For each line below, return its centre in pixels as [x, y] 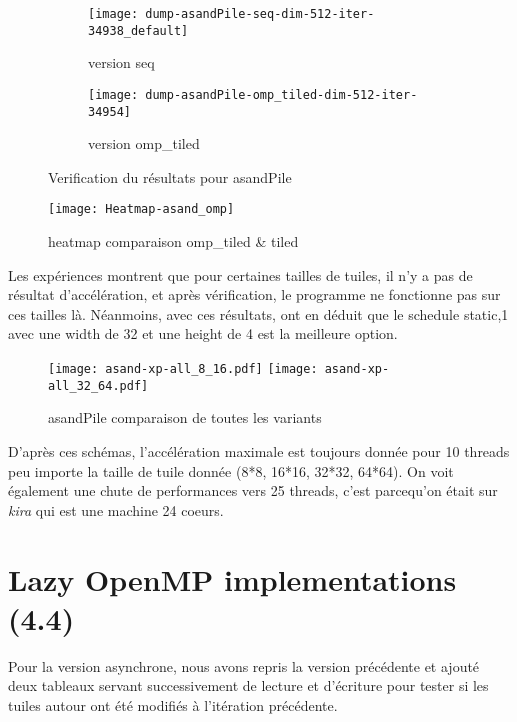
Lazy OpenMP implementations [232, 578]
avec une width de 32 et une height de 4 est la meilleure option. [203, 333]
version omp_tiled [144, 143]
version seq [121, 62]
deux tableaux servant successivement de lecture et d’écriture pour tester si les [248, 685]
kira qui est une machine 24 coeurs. [116, 509]
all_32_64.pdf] [98, 385]
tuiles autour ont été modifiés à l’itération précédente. [173, 704]
